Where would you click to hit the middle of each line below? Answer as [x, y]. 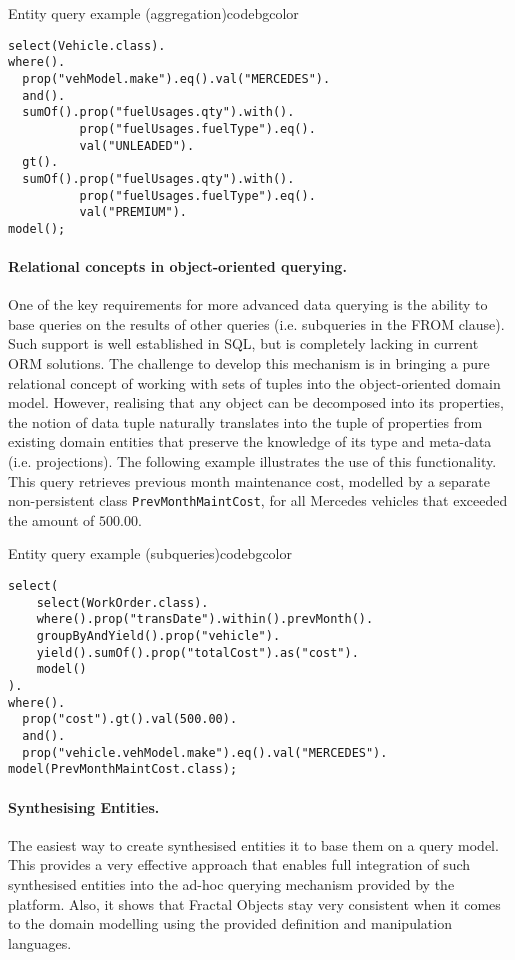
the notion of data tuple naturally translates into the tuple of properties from [245, 421]
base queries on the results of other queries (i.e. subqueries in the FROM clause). [256, 323]
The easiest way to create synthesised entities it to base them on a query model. [253, 844]
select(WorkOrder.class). [122, 602]
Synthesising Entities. [84, 806]
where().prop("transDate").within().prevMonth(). [205, 619]
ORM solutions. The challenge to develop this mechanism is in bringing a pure [249, 363]
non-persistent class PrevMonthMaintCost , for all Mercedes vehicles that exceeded [258, 500]
